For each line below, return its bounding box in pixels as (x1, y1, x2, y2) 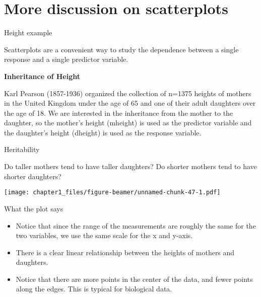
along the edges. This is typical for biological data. (16, 283, 172, 294)
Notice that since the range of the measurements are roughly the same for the (16, 220, 256, 231)
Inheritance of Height (4, 70, 80, 81)
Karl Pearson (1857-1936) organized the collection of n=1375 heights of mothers (4, 88, 251, 98)
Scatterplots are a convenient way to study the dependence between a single (4, 44, 239, 54)
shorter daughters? (4, 171, 61, 181)
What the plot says (4, 203, 63, 213)
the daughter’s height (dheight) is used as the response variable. (4, 127, 202, 137)
